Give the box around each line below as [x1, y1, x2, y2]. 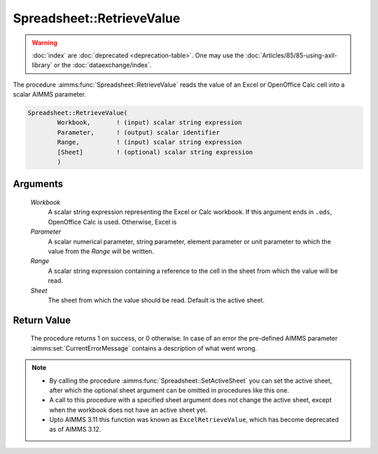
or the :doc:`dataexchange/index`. [53, 61, 152, 69]
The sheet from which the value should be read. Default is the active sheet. [48, 296, 265, 304]
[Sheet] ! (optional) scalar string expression [57, 148, 253, 156]
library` [31, 61, 52, 69]
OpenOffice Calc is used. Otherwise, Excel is [48, 218, 177, 226]
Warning [31, 38, 57, 47]
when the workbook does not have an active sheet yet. [49, 406, 208, 414]
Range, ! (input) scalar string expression [57, 139, 242, 146]
